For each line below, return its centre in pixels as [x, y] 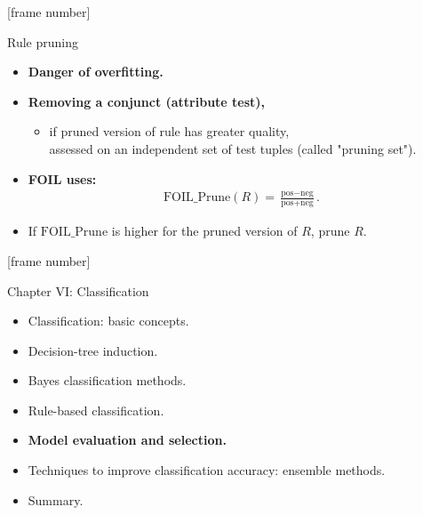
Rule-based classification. [96, 410]
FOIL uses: [62, 178]
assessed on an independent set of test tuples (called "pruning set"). [233, 148]
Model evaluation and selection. [127, 440]
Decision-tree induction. [93, 350]
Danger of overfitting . [96, 72]
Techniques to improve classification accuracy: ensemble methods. [207, 470]
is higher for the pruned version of [204, 231]
